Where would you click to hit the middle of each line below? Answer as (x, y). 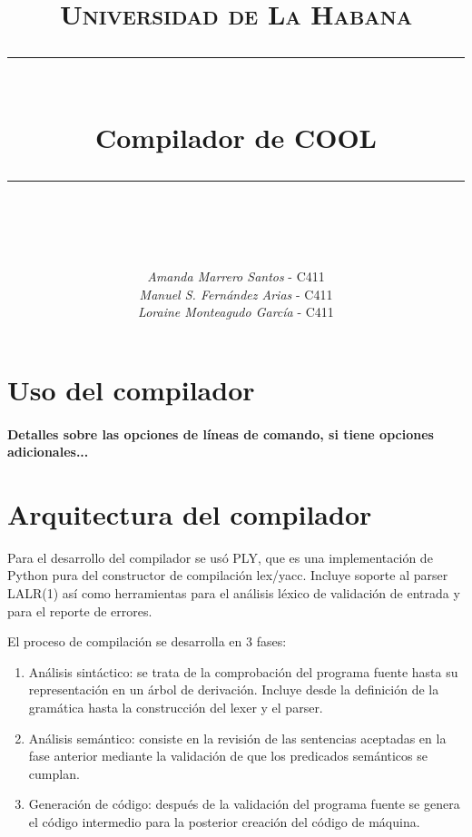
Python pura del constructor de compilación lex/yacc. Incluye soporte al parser (228, 575)
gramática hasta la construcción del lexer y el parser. (176, 707)
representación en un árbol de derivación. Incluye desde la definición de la (234, 689)
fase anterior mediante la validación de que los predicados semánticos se (228, 756)
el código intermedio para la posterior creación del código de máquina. (224, 821)
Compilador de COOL (236, 137)
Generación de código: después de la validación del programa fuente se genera (244, 804)
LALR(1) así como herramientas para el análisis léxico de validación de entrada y (234, 593)
